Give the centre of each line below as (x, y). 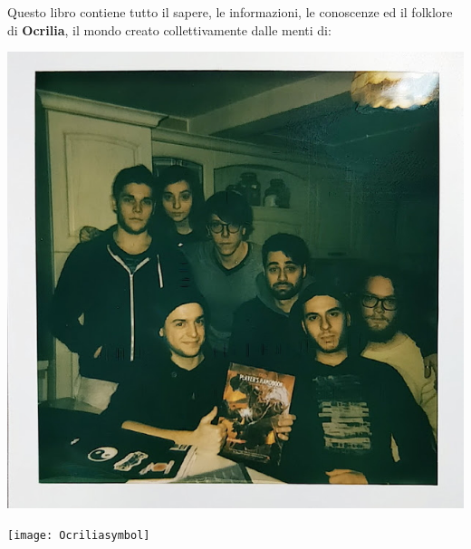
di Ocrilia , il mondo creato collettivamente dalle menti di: (169, 29)
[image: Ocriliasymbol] (79, 535)
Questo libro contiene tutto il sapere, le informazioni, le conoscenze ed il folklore (230, 12)
